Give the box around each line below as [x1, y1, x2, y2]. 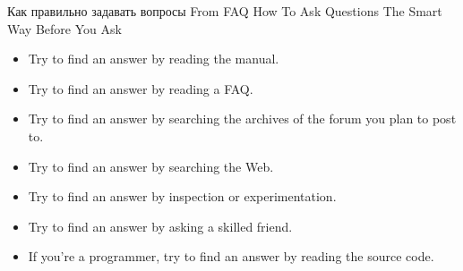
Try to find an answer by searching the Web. [28, 157, 274, 175]
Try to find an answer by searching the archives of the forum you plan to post [28, 109, 457, 128]
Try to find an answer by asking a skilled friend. [28, 216, 293, 235]
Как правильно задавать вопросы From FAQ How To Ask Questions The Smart [7, 2, 442, 20]
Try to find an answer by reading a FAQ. [28, 79, 253, 97]
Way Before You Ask [7, 19, 122, 38]
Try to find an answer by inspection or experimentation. [28, 187, 337, 206]
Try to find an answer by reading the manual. [28, 49, 279, 68]
